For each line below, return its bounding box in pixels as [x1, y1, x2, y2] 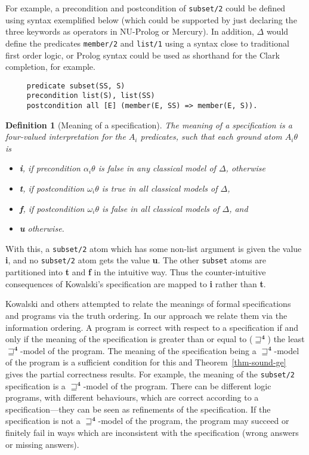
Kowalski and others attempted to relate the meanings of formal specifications [5, 297, 291, 310]
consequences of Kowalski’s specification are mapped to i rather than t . [5, 277, 266, 290]
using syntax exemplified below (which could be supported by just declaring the [5, 13, 297, 26]
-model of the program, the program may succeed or [98, 414, 289, 427]
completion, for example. [5, 60, 95, 73]
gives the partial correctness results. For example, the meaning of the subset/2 [5, 367, 295, 380]
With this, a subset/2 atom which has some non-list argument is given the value [5, 242, 302, 254]
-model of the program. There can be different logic [83, 379, 271, 392]
